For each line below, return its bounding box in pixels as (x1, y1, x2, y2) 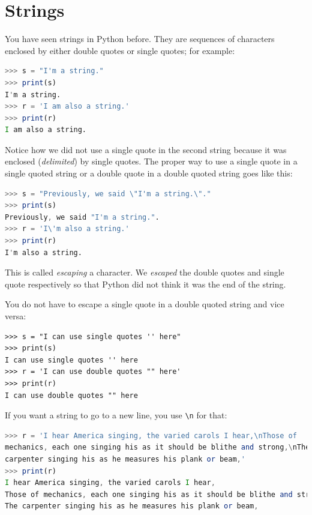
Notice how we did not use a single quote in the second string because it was (5, 143, 287, 155)
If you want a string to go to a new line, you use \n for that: (5, 409, 227, 421)
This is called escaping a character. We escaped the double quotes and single (5, 266, 284, 279)
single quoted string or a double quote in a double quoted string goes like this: (5, 167, 293, 179)
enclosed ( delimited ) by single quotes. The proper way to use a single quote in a (5, 155, 298, 167)
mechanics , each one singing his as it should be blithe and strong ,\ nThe (5, 443, 310, 452)
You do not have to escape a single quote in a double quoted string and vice (5, 298, 284, 310)
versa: (5, 310, 26, 322)
